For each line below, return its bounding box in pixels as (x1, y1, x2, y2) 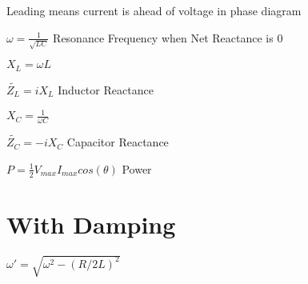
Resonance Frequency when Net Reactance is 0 (53, 29, 283, 46)
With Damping (6, 207, 176, 240)
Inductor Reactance (58, 81, 154, 98)
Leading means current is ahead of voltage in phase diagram (6, 2, 302, 18)
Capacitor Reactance (66, 134, 169, 150)
